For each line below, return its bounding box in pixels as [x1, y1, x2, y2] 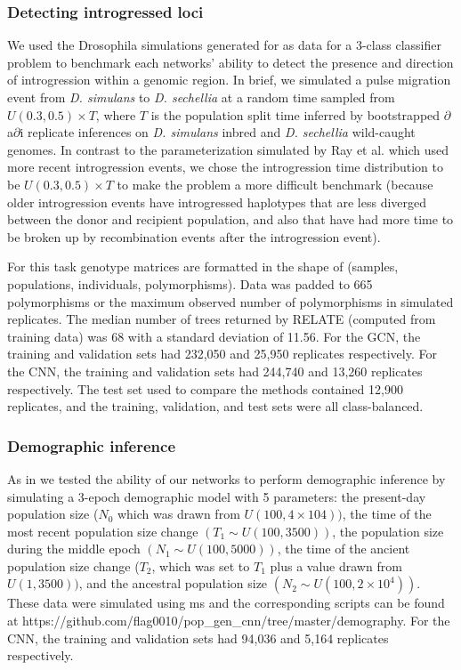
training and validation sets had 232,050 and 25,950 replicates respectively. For [7, 344, 437, 363]
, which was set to [151, 556, 250, 575]
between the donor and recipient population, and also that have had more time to [7, 210, 454, 229]
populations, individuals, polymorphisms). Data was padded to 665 [7, 274, 373, 293]
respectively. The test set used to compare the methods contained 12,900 [7, 379, 403, 398]
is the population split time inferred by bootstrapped [150, 105, 441, 124]
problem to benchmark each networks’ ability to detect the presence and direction [7, 52, 454, 71]
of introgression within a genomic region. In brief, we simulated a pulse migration [7, 70, 451, 89]
